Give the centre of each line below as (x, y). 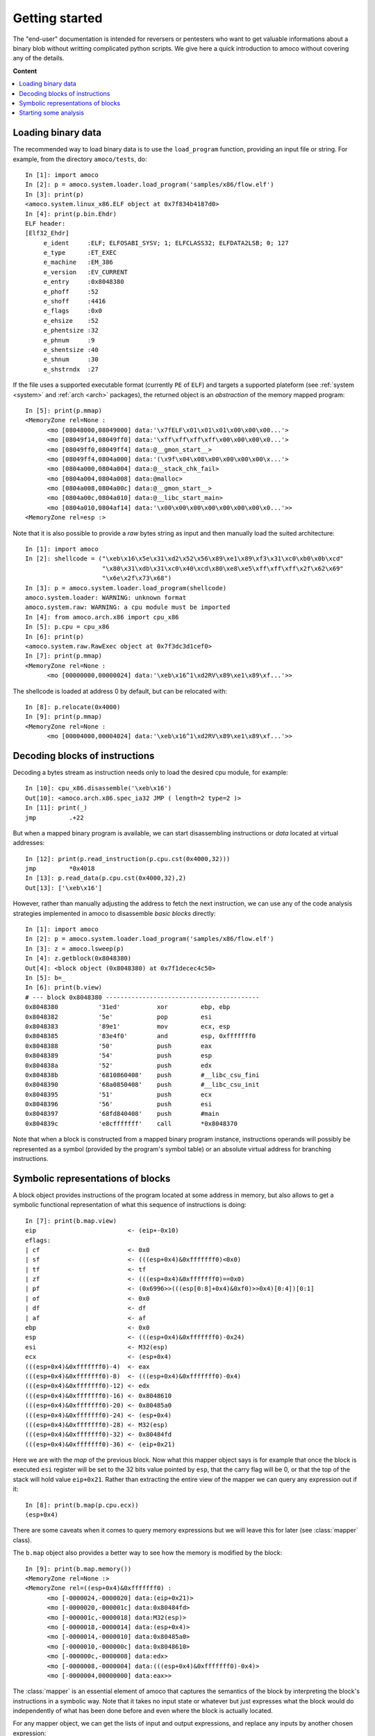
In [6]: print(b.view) (64, 987)
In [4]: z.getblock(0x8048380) (78, 959)
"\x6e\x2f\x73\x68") (137, 578)
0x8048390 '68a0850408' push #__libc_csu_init (142, 1085)
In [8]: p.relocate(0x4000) (73, 707)
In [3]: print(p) (55, 194)
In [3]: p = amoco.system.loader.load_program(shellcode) (126, 588)
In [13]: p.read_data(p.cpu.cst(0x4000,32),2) (106, 878)
